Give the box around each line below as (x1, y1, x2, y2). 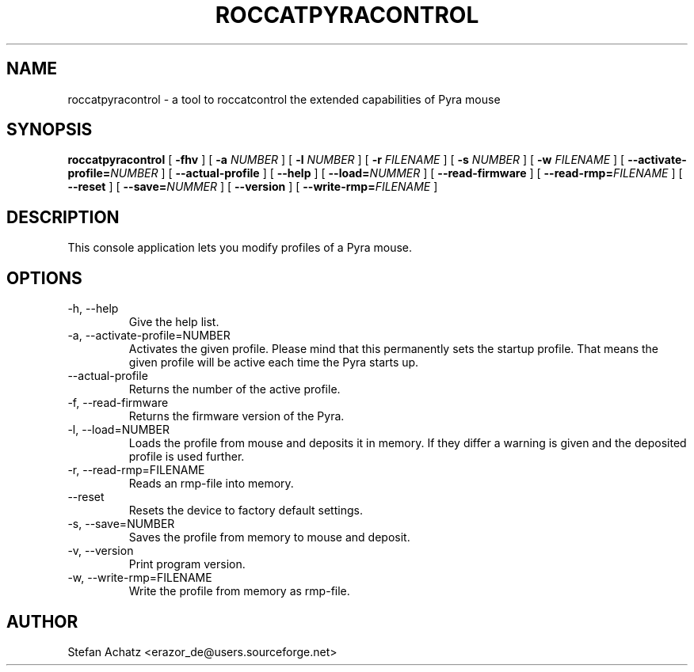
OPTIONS (6, 268, 82, 288)
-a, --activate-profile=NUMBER (67, 328, 231, 343)
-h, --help (67, 302, 119, 316)
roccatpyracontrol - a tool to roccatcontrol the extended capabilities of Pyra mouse (67, 92, 501, 106)
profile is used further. (128, 450, 245, 464)
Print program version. (128, 557, 246, 571)
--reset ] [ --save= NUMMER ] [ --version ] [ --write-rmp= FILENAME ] (67, 180, 438, 194)
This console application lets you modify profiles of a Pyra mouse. (67, 241, 413, 255)
